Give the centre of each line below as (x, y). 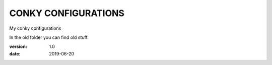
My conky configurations (35, 28)
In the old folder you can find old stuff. (49, 37)
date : (15, 53)
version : (18, 47)
